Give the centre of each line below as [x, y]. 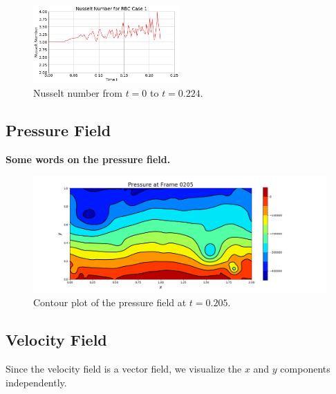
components [305, 369]
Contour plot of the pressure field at [110, 302]
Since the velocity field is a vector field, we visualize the [124, 369]
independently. [36, 382]
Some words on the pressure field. [88, 159]
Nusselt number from [78, 92]
